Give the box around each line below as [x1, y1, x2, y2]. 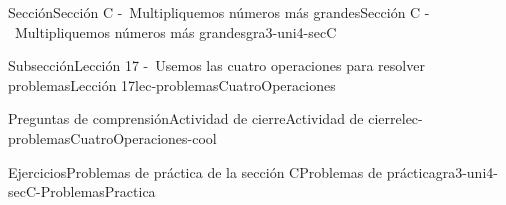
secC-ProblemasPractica [8, 181, 156, 202]
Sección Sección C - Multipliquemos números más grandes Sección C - [8, 2, 430, 22]
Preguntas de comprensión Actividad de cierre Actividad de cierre [8, 108, 402, 129]
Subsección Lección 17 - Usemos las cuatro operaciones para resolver [8, 55, 425, 76]
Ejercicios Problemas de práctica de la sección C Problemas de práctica [8, 161, 436, 182]
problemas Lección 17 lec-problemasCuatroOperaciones [8, 74, 336, 95]
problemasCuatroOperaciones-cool [8, 127, 217, 148]
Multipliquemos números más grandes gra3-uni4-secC [14, 21, 337, 42]
